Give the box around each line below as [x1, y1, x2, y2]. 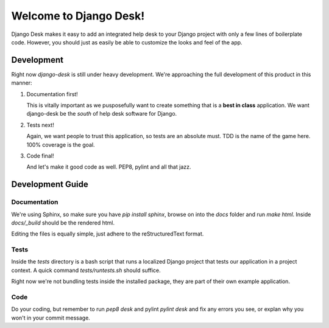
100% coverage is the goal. [26, 141, 95, 148]
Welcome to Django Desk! [11, 9, 145, 23]
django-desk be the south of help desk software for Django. [26, 110, 177, 117]
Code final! [26, 152, 54, 159]
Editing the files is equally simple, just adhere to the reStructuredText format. [11, 230, 204, 237]
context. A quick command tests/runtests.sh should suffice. [11, 267, 161, 274]
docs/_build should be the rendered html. [11, 219, 115, 226]
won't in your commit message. [11, 314, 91, 321]
